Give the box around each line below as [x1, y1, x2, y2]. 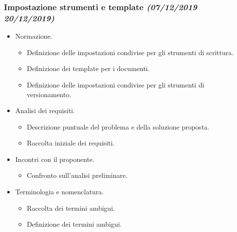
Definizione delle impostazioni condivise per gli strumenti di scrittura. [27, 47, 234, 57]
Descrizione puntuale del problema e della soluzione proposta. [27, 121, 209, 131]
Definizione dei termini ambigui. [27, 219, 122, 229]
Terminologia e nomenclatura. [15, 187, 104, 197]
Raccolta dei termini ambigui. [27, 203, 115, 213]
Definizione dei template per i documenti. [27, 63, 150, 73]
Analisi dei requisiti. [15, 105, 75, 116]
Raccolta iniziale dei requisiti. [27, 138, 115, 148]
